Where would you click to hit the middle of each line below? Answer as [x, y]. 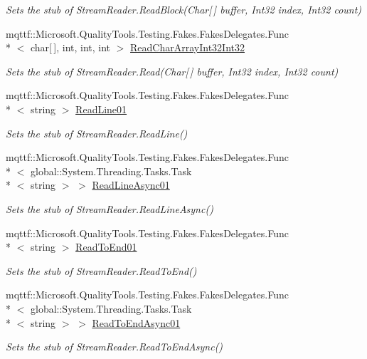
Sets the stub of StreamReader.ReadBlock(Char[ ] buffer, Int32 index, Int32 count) [184, 9]
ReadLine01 [101, 109]
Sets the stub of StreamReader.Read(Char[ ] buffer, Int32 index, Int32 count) [172, 71]
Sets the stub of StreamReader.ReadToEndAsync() [115, 347]
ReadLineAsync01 [131, 185]
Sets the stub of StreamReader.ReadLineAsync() [110, 208]
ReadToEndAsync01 [136, 322]
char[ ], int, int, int [70, 47]
